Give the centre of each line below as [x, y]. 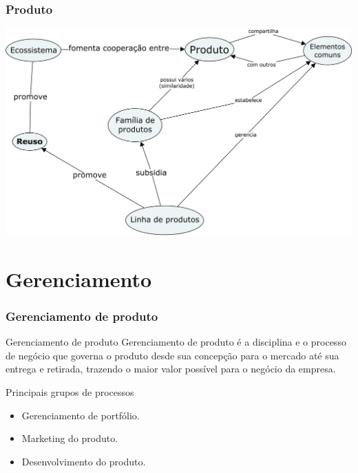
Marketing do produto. [70, 438]
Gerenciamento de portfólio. [81, 415]
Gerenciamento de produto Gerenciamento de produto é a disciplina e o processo [176, 342]
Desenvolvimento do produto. [84, 461]
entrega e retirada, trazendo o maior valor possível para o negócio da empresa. [171, 369]
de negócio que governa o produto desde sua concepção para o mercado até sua [172, 355]
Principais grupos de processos [70, 391]
